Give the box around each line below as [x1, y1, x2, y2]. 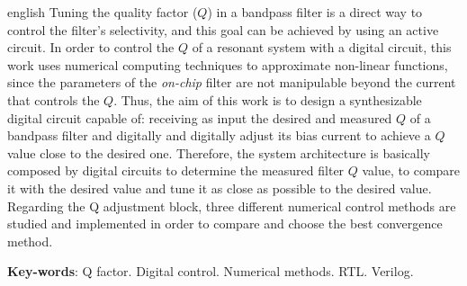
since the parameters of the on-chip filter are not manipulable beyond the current [7, 73, 456, 92]
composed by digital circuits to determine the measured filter [7, 161, 345, 180]
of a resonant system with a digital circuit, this [192, 38, 452, 57]
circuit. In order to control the [7, 38, 175, 57]
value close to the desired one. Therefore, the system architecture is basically [7, 143, 430, 162]
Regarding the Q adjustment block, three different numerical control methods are [7, 196, 456, 215]
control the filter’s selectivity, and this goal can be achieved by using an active [7, 20, 439, 39]
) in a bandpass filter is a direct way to [207, 3, 423, 21]
